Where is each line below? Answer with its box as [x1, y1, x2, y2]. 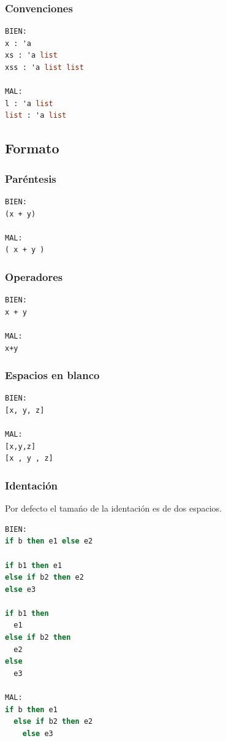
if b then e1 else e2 [5, 537, 93, 546]
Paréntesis [5, 171, 56, 186]
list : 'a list [5, 111, 67, 120]
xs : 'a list [5, 51, 58, 60]
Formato [5, 139, 59, 158]
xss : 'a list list [5, 63, 84, 72]
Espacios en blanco [5, 367, 100, 383]
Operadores [5, 269, 63, 284]
